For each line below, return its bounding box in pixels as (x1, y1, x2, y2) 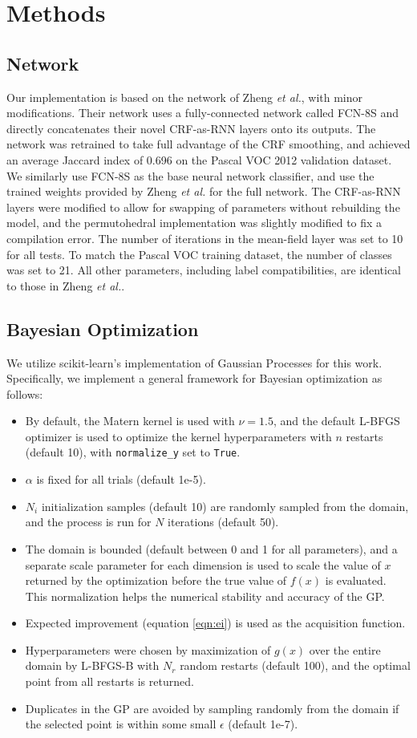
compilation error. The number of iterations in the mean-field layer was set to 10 (6, 229, 403, 246)
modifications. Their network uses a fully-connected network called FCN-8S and (6, 104, 399, 121)
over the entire (309, 641, 381, 658)
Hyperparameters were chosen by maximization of (25, 641, 271, 658)
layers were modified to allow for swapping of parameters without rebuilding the (6, 198, 400, 215)
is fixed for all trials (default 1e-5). (36, 471, 206, 488)
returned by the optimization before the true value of (25, 572, 287, 589)
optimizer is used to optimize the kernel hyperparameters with (25, 428, 332, 444)
